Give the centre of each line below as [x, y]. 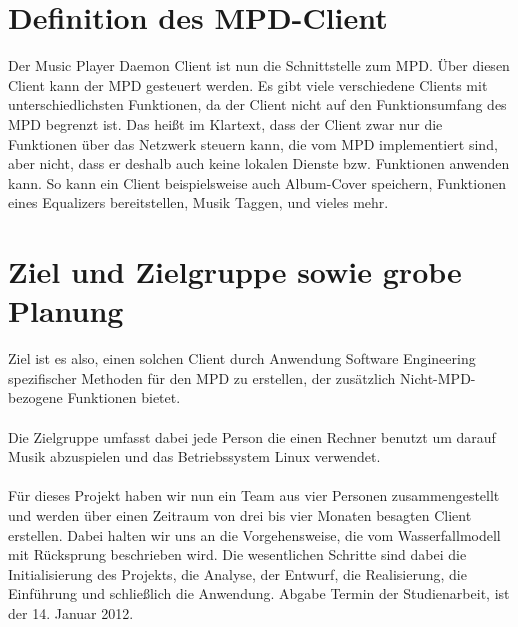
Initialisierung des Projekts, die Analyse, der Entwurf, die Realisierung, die [237, 573]
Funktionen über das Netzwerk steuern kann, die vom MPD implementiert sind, [253, 143]
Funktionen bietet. [124, 397]
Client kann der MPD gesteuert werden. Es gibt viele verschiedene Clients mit [248, 84]
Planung [66, 310]
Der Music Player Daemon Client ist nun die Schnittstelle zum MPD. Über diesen [259, 65]
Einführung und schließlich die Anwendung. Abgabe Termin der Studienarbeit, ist [259, 593]
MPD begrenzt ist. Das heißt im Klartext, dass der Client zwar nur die [225, 123]
